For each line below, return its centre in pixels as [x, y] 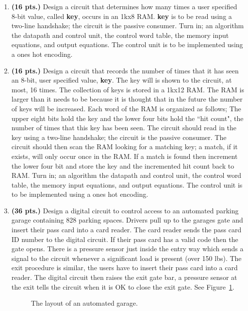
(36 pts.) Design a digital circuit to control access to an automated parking [125, 210]
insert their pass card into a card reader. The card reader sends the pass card [126, 230]
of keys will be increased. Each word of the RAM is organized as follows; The [126, 108]
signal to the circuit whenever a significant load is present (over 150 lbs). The [126, 258]
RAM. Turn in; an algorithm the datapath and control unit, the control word [126, 175]
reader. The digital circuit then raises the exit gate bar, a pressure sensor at [124, 277]
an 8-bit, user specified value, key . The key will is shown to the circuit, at [122, 80]
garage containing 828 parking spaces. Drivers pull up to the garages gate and [127, 220]
